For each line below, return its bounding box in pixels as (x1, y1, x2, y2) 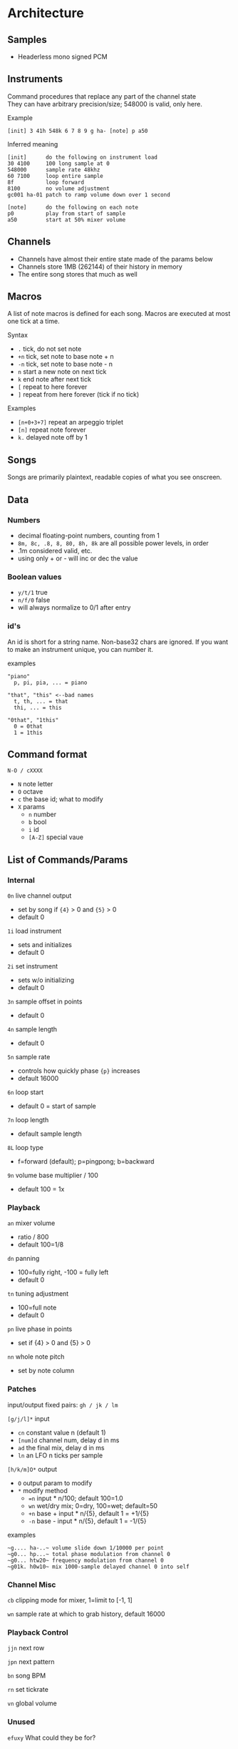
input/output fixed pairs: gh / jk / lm (7, 1400, 118, 1409)
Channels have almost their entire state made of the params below (17, 254, 213, 263)
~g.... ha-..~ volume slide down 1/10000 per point (7, 1544, 164, 1552)
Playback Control (7, 1627, 69, 1637)
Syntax (7, 331, 29, 340)
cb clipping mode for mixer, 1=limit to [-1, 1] (7, 1595, 133, 1604)
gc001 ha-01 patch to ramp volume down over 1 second (7, 191, 171, 198)
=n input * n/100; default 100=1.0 (28, 1494, 123, 1502)
